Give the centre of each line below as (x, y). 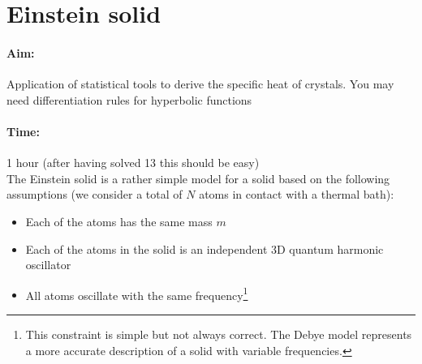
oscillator (48, 265)
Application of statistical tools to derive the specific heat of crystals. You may (200, 84)
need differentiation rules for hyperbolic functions (129, 99)
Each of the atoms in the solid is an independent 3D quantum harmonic (205, 248)
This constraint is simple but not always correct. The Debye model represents (219, 334)
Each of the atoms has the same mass (119, 221)
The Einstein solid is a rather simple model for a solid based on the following (198, 178)
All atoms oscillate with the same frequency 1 (137, 293)
